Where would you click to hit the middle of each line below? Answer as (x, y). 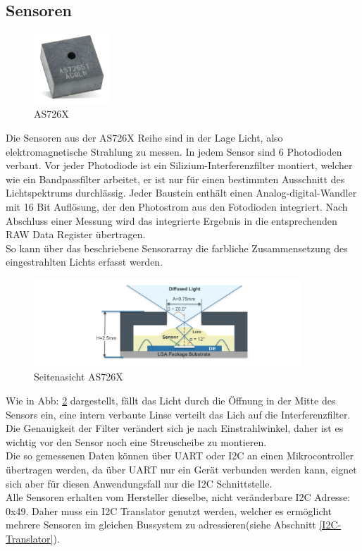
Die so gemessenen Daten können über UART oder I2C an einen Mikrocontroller (180, 456)
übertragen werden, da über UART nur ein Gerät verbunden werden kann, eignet (181, 469)
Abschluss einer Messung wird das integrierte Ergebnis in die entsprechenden (171, 220)
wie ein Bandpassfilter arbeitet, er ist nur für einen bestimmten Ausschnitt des (175, 179)
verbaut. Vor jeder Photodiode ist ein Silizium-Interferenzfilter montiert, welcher (179, 165)
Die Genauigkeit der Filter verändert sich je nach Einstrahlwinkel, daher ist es (175, 428)
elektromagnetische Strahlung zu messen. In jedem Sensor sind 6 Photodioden (174, 151)
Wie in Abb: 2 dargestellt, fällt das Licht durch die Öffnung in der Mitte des (171, 400)
